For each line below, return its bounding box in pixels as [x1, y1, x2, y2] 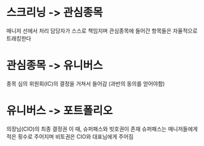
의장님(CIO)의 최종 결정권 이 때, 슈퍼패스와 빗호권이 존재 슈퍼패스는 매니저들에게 [6, 125, 198, 133]
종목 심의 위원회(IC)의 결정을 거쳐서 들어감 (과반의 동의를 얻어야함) [6, 80, 165, 87]
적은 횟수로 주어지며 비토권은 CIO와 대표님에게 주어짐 [6, 133, 134, 140]
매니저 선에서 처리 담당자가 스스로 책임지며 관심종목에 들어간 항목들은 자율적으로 [6, 27, 198, 34]
